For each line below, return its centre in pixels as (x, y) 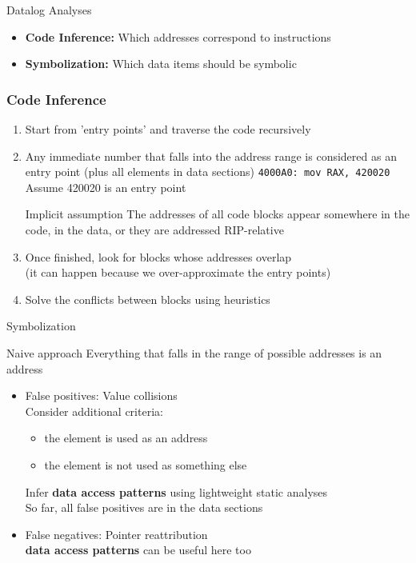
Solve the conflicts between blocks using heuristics (148, 299)
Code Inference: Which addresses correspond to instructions (178, 36)
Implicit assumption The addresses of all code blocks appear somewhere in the (217, 214)
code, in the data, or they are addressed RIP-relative (154, 230)
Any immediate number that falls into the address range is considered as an (211, 156)
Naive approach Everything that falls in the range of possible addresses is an (194, 353)
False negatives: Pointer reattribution (116, 534)
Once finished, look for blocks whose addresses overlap (158, 256)
